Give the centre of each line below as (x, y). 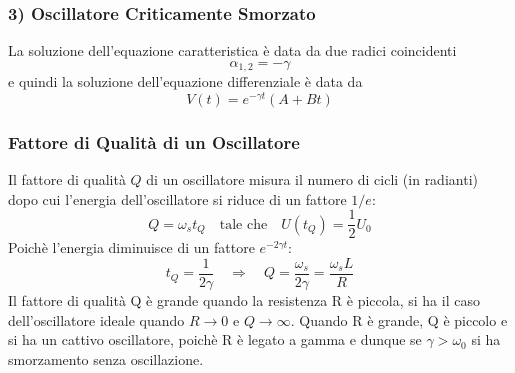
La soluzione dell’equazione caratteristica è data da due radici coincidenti (232, 50)
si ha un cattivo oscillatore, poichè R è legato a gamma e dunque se (215, 339)
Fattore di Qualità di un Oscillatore (154, 141)
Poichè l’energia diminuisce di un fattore (131, 247)
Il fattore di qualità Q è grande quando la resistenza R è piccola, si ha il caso (244, 300)
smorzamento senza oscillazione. (106, 358)
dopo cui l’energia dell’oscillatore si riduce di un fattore (177, 198)
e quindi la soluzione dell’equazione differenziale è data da (185, 81)
